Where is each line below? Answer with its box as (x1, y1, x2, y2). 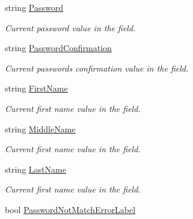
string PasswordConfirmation (5, 42, 112, 54)
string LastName (5, 162, 66, 175)
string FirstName (5, 82, 68, 94)
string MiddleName (5, 122, 76, 135)
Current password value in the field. (5, 21, 136, 34)
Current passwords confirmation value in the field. (5, 61, 189, 74)
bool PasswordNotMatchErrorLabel (5, 203, 136, 215)
